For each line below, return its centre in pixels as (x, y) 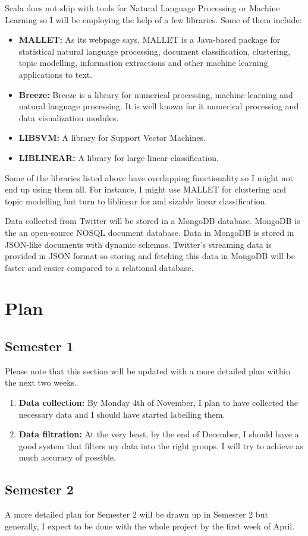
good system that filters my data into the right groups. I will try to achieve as (161, 445)
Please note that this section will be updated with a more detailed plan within (148, 371)
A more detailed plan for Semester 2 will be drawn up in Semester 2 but (136, 514)
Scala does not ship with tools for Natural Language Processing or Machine (142, 8)
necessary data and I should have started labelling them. (122, 414)
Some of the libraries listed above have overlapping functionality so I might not (149, 177)
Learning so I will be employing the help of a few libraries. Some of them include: (153, 19)
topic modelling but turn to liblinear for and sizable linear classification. (136, 201)
